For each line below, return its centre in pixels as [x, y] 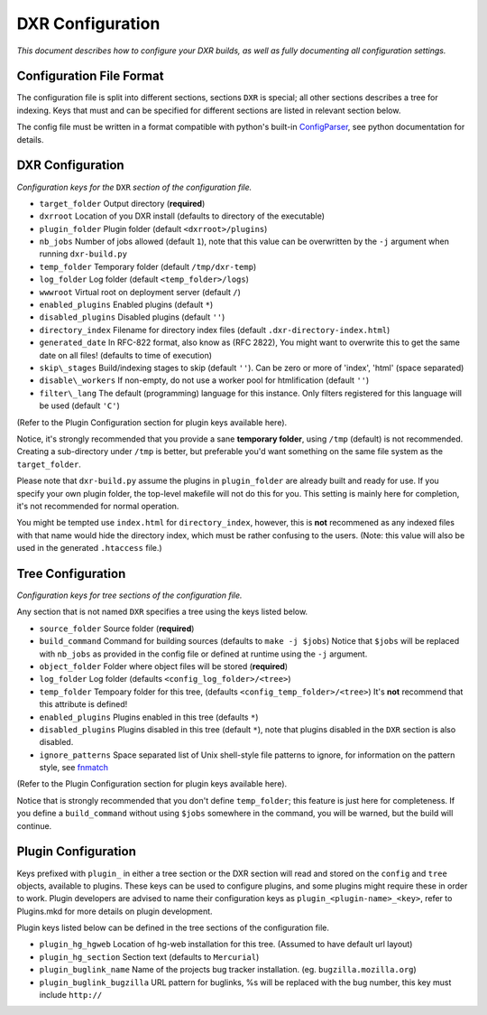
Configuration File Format [90, 76]
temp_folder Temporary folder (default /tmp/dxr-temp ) [148, 266]
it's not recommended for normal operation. [98, 506]
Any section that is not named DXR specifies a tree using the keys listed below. [162, 612]
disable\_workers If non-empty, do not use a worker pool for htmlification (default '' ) [204, 380]
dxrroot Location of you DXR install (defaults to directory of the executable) [182, 216]
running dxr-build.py [83, 254]
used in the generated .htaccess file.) [89, 548]
